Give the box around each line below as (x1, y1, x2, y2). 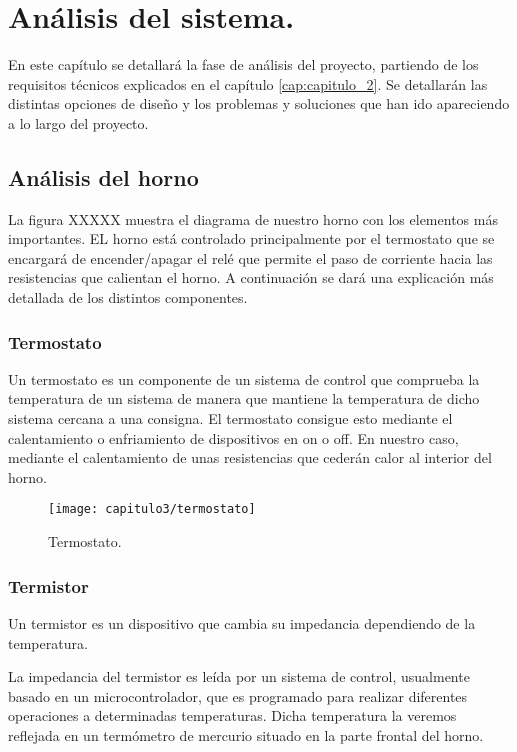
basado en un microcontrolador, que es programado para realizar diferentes (8, 685, 468, 706)
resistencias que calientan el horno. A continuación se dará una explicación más (8, 267, 494, 288)
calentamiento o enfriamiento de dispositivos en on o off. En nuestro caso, (8, 427, 459, 448)
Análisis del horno (8, 161, 199, 192)
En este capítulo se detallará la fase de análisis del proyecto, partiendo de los (8, 54, 479, 75)
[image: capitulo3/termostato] (48, 502, 256, 517)
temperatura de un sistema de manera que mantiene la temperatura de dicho (8, 388, 480, 409)
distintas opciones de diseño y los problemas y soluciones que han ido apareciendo (8, 93, 510, 114)
